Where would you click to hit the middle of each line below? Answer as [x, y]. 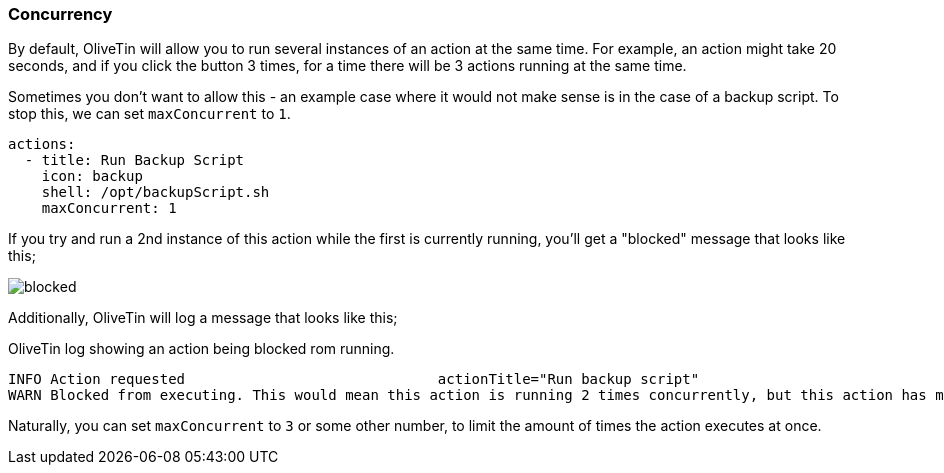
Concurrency [60, 14]
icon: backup [92, 176]
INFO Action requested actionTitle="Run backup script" [354, 379]
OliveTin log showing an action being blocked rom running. [201, 349]
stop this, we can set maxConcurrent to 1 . [149, 114]
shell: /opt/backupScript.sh [155, 192]
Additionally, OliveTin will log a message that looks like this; [203, 318]
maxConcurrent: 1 [109, 208]
